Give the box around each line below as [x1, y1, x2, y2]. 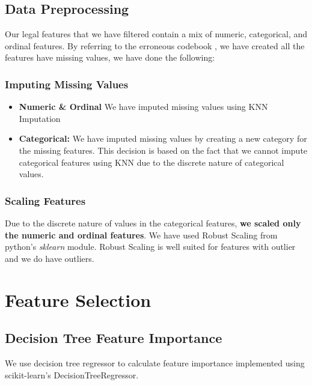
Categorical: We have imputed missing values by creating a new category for [19, 132, 307, 145]
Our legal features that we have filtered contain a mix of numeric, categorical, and [5, 28, 308, 40]
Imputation [19, 112, 61, 124]
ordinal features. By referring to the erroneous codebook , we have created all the [5, 39, 305, 52]
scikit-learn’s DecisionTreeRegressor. [5, 368, 139, 381]
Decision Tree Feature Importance [5, 329, 222, 347]
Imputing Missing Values [5, 76, 129, 91]
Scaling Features [5, 193, 86, 208]
